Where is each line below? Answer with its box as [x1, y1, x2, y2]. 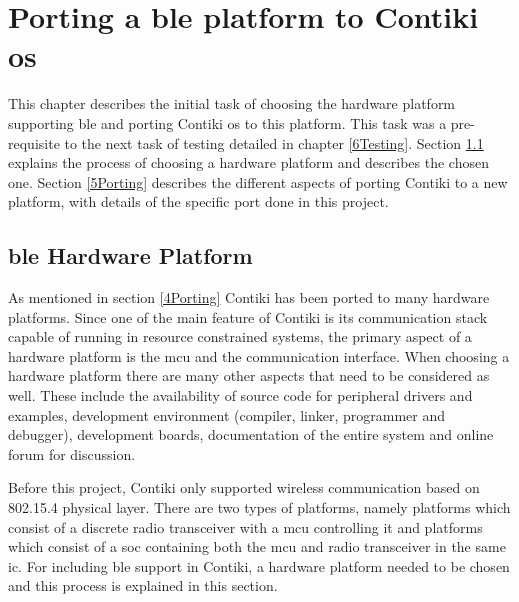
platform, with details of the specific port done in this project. [8, 191, 389, 212]
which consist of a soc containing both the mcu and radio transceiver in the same [8, 536, 506, 557]
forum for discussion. [8, 443, 136, 464]
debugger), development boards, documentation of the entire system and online [8, 424, 494, 445]
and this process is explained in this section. [8, 575, 278, 596]
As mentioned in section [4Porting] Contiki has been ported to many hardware [8, 287, 490, 308]
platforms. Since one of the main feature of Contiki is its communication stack [8, 306, 488, 327]
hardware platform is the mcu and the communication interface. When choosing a [8, 345, 510, 366]
